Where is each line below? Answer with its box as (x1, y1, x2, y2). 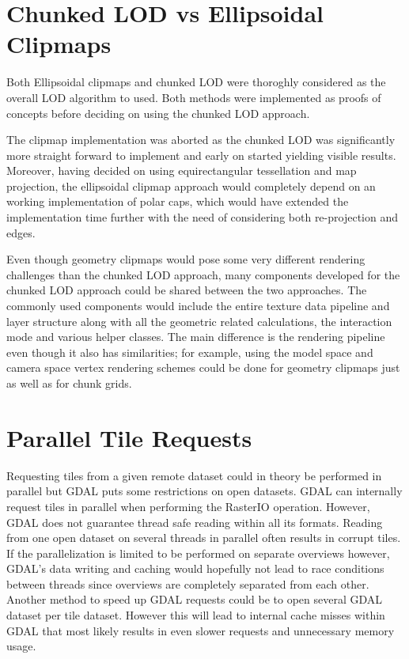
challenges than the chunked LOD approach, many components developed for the (6, 266, 400, 282)
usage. (6, 638, 36, 654)
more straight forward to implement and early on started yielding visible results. (6, 146, 396, 163)
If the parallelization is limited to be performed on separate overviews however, (6, 544, 390, 561)
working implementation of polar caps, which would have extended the (6, 193, 349, 210)
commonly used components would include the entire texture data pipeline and (6, 297, 390, 314)
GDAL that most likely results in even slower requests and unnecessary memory (6, 622, 395, 638)
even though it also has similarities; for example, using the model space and (6, 343, 373, 360)
